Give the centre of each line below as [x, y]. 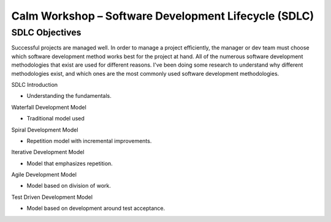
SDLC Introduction [35, 84]
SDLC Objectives [46, 32]
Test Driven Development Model [52, 197]
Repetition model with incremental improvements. [89, 141]
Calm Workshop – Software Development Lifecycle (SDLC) [163, 16]
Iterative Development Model [48, 152]
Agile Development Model [44, 175]
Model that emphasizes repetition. [70, 163]
